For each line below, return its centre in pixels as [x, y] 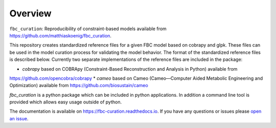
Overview [30, 13]
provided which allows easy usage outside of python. [66, 102]
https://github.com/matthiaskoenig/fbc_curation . [61, 35]
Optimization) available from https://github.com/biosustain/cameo [79, 86]
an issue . [19, 118]
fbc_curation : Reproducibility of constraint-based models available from [88, 29]
